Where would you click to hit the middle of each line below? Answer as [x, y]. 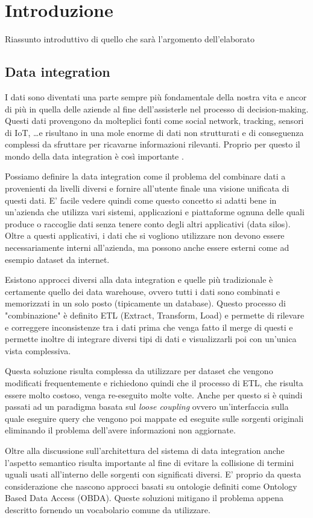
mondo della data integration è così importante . [94, 156]
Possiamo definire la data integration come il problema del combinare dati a [145, 176]
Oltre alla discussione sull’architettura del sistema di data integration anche [145, 450]
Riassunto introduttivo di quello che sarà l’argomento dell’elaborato [130, 39]
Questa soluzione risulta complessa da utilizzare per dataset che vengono [139, 371]
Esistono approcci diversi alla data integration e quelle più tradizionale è [139, 280]
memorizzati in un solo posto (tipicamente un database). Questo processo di [146, 303]
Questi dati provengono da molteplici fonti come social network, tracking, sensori [154, 121]
